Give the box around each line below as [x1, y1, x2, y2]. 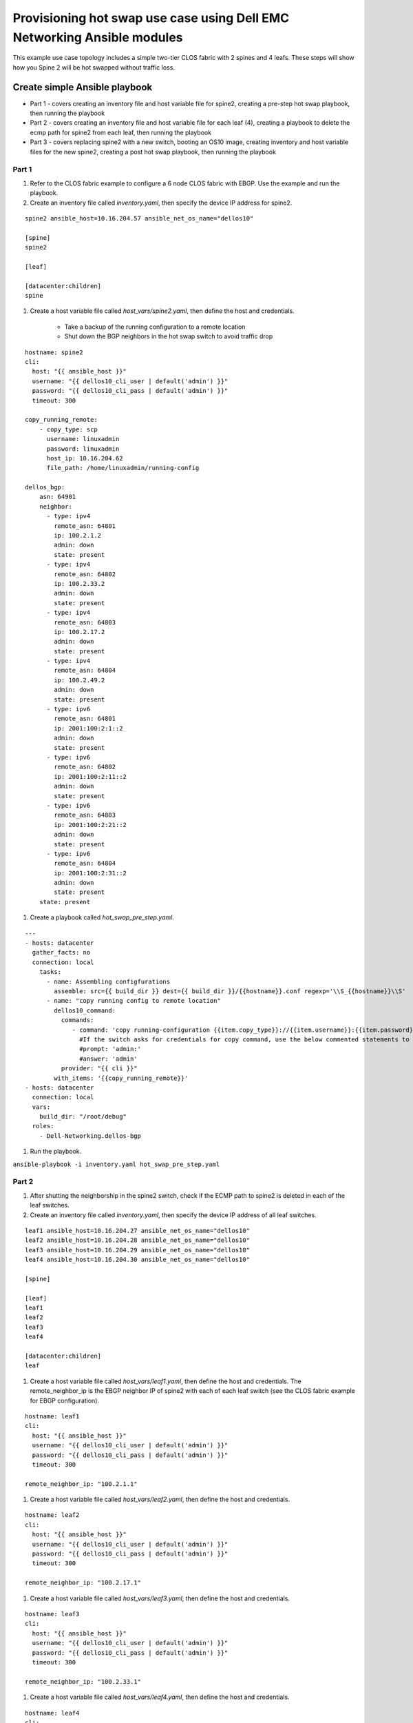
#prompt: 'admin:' [79, 1045, 141, 1053]
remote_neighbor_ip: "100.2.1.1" [25, 1480, 138, 1488]
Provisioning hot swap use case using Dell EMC [12, 10, 289, 26]
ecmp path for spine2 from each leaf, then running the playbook [30, 128, 212, 136]
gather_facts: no [32, 948, 91, 957]
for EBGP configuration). [30, 1396, 100, 1405]
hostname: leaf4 [25, 1709, 80, 1717]
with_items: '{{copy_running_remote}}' [54, 1074, 189, 1082]
